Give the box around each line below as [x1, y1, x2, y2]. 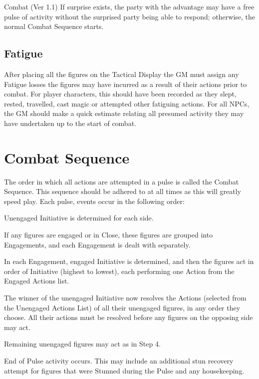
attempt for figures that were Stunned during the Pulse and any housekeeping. [4, 365, 245, 375]
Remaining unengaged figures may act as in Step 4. [4, 338, 161, 349]
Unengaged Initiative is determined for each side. [4, 212, 154, 223]
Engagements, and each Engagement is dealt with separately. [4, 239, 191, 249]
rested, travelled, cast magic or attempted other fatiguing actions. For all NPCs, [4, 98, 250, 108]
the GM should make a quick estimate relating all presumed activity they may [4, 108, 244, 118]
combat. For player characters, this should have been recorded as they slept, [4, 88, 237, 99]
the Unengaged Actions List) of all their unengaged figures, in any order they [4, 302, 241, 312]
